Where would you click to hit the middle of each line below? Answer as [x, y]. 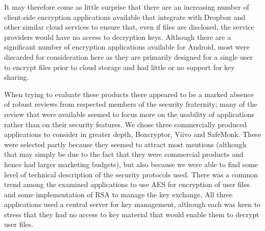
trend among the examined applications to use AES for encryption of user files [127, 184]
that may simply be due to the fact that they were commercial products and [124, 154]
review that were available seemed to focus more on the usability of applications [129, 114]
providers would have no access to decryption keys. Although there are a [118, 37]
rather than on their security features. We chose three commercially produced [125, 124]
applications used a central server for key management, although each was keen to [132, 204]
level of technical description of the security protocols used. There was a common [131, 174]
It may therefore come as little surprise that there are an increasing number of [127, 7]
